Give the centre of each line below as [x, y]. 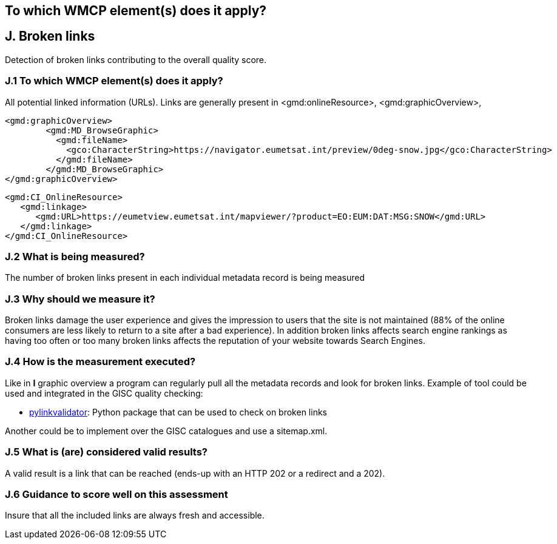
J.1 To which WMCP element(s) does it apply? [114, 81]
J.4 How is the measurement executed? [100, 362]
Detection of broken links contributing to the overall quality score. [136, 59]
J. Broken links [50, 36]
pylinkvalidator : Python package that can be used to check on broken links [178, 412]
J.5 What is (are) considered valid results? [106, 452]
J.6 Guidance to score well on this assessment [116, 494]
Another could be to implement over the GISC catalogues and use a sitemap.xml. [166, 431]
